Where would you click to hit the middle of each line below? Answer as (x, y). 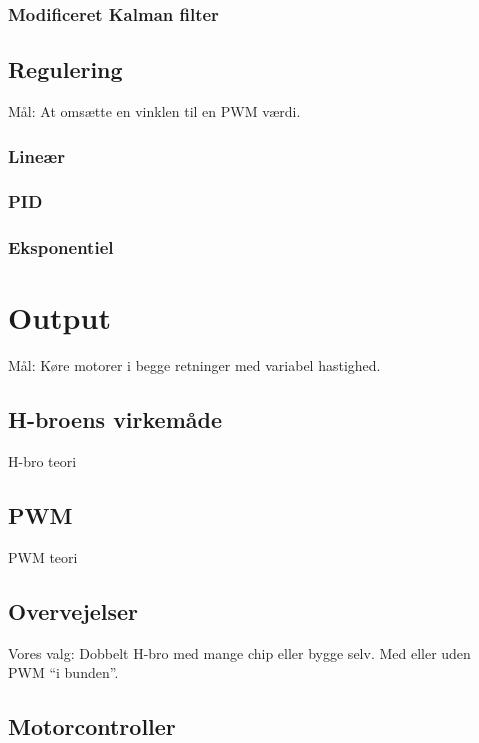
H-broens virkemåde (115, 419)
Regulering (65, 69)
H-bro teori (42, 461)
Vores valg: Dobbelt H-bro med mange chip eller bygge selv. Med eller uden (239, 652)
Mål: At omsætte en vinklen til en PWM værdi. (154, 111)
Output (59, 317)
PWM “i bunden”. (63, 672)
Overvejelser (73, 610)
